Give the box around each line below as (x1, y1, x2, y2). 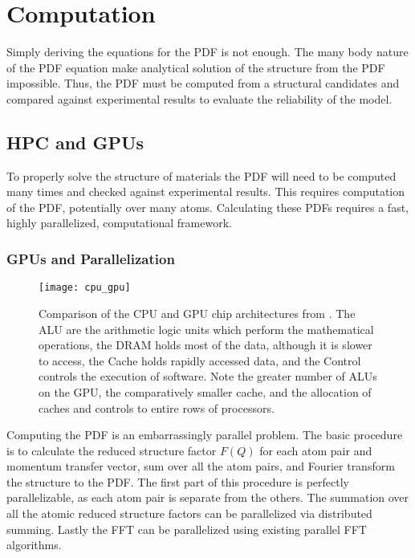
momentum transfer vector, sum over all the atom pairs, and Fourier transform (6, 458, 395, 475)
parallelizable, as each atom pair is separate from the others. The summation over (6, 489, 409, 506)
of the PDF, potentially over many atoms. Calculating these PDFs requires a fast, (6, 198, 409, 215)
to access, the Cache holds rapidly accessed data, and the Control (39, 352, 361, 369)
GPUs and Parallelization (6, 249, 175, 268)
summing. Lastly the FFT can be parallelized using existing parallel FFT (6, 520, 367, 537)
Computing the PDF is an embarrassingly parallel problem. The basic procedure (6, 426, 403, 443)
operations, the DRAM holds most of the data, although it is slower (39, 336, 372, 353)
